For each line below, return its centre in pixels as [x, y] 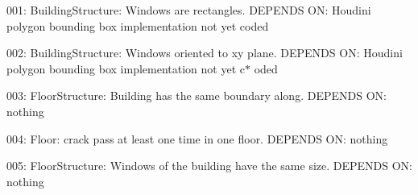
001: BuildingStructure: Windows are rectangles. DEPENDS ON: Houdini [189, 10]
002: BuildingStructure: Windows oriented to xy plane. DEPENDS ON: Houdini [205, 53]
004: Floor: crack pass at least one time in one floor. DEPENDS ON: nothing [197, 138]
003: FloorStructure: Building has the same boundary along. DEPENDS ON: [197, 95]
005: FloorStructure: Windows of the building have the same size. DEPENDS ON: [209, 166]
